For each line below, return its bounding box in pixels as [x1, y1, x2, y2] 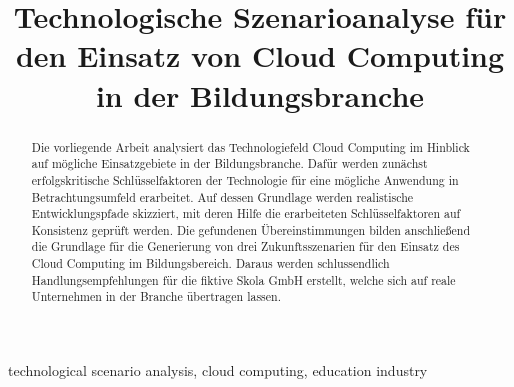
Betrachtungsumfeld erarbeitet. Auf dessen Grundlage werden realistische [31, 188, 414, 205]
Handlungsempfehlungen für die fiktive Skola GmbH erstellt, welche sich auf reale [31, 271, 456, 288]
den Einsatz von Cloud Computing [15, 35, 505, 76]
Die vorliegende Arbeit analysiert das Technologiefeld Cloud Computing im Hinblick [31, 138, 470, 155]
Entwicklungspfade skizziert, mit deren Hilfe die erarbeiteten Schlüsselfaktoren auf [31, 205, 461, 222]
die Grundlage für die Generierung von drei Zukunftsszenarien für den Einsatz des [31, 238, 460, 255]
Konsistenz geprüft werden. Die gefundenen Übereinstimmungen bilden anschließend [31, 221, 470, 238]
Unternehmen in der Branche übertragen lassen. [31, 288, 281, 305]
